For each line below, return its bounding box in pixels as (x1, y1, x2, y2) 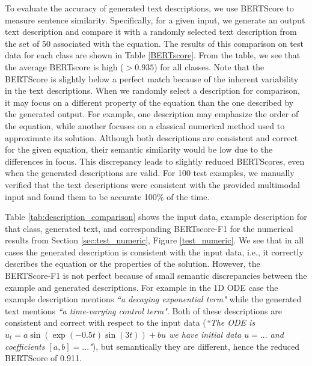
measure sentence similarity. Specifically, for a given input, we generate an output (5, 13, 305, 26)
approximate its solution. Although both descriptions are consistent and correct (5, 131, 298, 144)
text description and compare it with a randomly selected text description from (5, 25, 297, 38)
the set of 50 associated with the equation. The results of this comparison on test (5, 37, 304, 49)
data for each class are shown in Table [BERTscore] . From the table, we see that (5, 49, 301, 61)
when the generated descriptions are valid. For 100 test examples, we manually (5, 166, 295, 179)
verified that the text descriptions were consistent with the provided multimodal (5, 178, 300, 191)
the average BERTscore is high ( (5, 60, 124, 73)
